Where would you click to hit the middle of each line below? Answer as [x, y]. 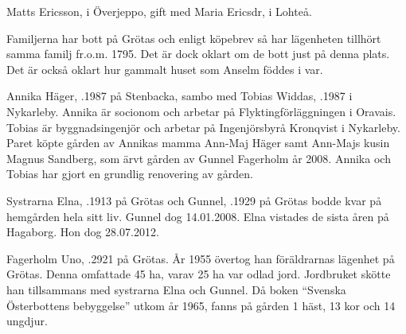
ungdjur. [27, 321]
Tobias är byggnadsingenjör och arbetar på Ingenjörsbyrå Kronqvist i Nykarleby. [203, 127]
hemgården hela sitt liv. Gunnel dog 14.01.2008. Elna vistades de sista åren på [198, 216]
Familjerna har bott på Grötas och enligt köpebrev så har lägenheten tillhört [194, 38]
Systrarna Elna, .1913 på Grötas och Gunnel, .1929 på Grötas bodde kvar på [194, 200]
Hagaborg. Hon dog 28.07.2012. [83, 232]
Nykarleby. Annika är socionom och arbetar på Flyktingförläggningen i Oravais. [201, 111]
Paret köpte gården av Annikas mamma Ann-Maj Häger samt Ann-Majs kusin [198, 143]
